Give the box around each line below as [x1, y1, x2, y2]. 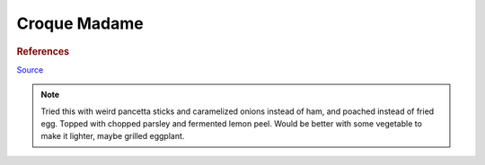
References [16, 45, 70, 57]
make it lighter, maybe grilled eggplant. [40, 131, 185, 142]
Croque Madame [16, 13, 144, 33]
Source [16, 64, 44, 75]
